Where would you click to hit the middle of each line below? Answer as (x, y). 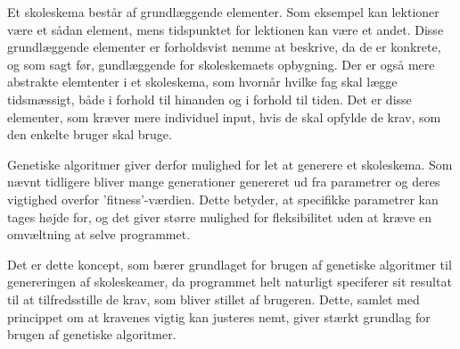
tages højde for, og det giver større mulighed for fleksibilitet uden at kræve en (220, 216)
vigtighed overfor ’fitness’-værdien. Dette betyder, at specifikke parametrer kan (223, 199)
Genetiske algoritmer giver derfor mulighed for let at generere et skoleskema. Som (230, 164)
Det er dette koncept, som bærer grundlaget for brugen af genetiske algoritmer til (230, 264)
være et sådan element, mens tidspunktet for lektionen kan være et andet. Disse (226, 29)
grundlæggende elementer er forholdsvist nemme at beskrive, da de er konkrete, (224, 47)
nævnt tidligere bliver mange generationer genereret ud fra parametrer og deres (224, 182)
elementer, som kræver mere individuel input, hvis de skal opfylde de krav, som (224, 116)
